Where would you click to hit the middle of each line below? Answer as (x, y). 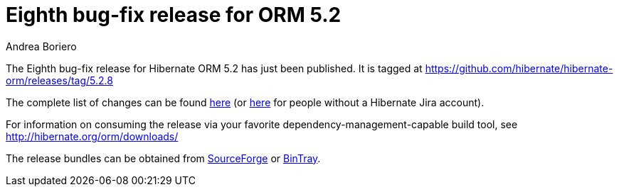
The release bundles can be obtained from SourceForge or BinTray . (163, 158)
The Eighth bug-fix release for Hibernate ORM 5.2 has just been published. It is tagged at (214, 68)
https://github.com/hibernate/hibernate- (519, 68)
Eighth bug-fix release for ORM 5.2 (174, 15)
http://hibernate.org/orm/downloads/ (92, 136)
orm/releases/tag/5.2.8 (59, 80)
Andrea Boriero (41, 46)
